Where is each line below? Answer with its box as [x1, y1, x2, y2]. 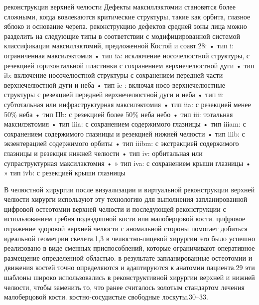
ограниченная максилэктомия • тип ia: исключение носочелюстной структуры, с [4, 50, 250, 60]
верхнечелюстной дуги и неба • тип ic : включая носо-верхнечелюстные [4, 79, 225, 90]
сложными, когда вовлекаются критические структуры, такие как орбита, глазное [4, 11, 251, 21]
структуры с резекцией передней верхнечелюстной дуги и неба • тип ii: [4, 89, 224, 100]
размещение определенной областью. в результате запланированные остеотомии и [4, 252, 253, 263]
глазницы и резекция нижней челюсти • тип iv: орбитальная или [4, 148, 203, 158]
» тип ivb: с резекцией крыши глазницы [4, 167, 126, 178]
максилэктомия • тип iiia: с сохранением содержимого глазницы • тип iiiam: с [4, 119, 246, 129]
